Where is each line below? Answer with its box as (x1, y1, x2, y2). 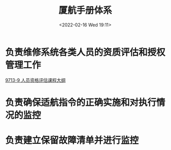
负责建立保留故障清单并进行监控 (5, 135, 139, 146)
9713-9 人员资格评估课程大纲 (5, 77, 66, 83)
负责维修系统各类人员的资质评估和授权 (5, 46, 166, 58)
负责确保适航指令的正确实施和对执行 (5, 97, 157, 108)
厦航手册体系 (58, 5, 112, 16)
